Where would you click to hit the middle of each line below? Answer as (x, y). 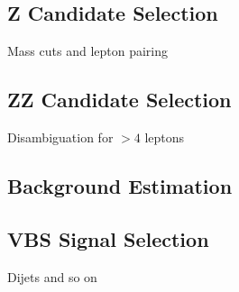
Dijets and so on (52, 276)
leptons (165, 137)
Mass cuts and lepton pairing (88, 51)
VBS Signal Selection (108, 238)
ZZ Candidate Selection (119, 100)
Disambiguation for (60, 137)
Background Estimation (120, 185)
